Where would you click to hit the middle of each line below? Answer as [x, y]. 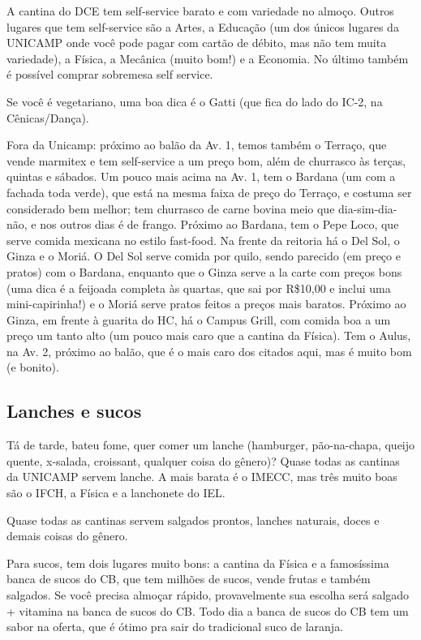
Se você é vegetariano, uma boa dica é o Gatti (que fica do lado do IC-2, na [195, 101]
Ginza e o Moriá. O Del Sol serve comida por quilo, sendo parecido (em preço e [204, 256]
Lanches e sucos [74, 411]
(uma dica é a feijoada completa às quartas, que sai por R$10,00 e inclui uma [199, 288]
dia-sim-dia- [368, 208]
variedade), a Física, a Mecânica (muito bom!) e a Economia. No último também [208, 58]
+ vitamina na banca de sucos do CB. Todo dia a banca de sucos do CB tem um [208, 610]
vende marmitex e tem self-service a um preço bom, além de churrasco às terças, [206, 160]
